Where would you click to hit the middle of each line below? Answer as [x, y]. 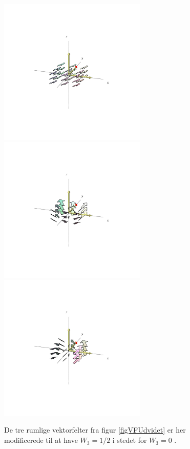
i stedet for [130, 440]
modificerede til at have [41, 440]
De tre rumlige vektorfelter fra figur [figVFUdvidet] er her [95, 430]
